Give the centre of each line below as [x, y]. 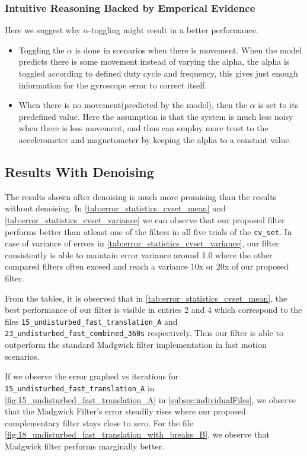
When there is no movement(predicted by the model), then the [133, 105]
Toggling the [41, 50]
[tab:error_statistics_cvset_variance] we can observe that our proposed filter [145, 219]
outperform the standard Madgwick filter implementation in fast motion [136, 345]
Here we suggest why [43, 30]
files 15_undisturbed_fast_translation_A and [91, 321]
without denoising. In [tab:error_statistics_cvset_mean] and [115, 208]
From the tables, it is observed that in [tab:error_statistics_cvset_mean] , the [146, 298]
